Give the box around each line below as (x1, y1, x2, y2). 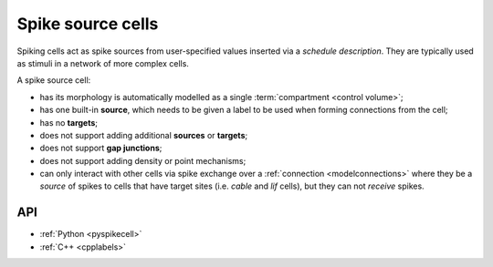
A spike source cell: (16, 75, 91, 86)
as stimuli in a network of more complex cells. (16, 57, 189, 68)
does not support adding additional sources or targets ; (39, 129, 248, 140)
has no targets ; (39, 117, 99, 128)
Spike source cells (16, 14, 159, 34)
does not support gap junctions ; (39, 142, 163, 154)
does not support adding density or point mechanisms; (39, 155, 246, 166)
